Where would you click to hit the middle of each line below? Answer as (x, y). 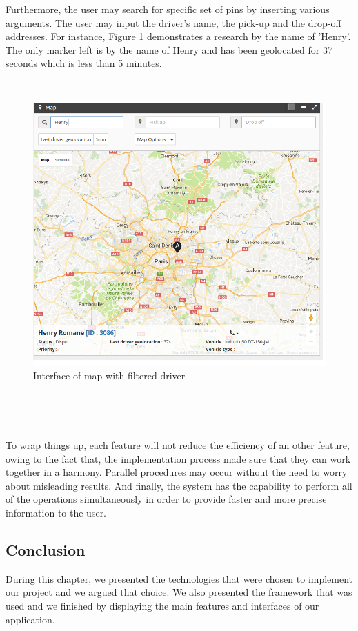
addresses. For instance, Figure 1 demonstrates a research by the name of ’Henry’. (178, 36)
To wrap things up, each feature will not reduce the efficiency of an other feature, (178, 445)
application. (30, 619)
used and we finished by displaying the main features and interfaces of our (162, 605)
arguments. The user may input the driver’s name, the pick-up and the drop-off (173, 22)
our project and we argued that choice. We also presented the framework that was (179, 592)
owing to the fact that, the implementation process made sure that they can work (178, 458)
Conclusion (46, 550)
